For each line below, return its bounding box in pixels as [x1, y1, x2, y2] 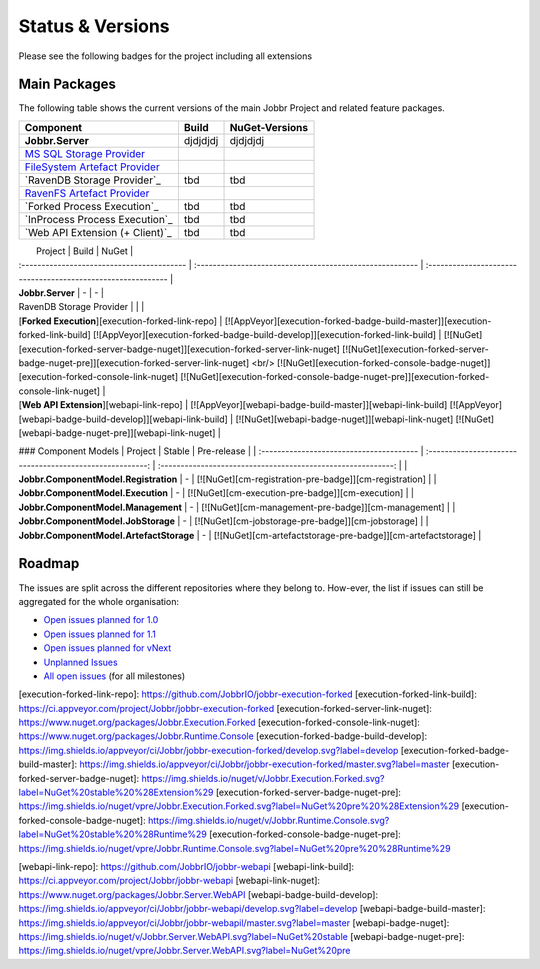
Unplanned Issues [43, 656, 119, 668]
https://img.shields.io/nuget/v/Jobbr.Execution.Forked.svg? [141, 772, 385, 784]
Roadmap [18, 555, 80, 572]
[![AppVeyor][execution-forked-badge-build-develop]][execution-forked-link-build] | [92, 329, 442, 341]
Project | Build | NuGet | [36, 245, 134, 257]
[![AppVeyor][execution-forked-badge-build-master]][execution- [224, 315, 492, 327]
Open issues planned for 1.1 [43, 628, 157, 640]
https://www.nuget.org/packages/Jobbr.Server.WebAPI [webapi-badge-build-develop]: [18, 888, 379, 900]
